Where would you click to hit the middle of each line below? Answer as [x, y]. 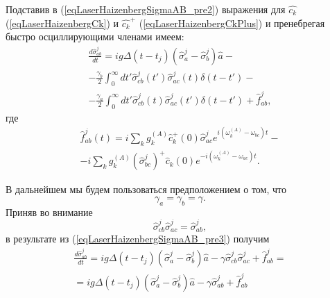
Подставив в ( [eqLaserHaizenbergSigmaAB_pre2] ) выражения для [146, 9]
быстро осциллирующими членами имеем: [95, 36]
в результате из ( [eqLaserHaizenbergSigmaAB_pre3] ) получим [138, 239]
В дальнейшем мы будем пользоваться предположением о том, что [146, 189]
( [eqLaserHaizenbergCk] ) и [62, 23]
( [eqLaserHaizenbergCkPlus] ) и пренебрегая [232, 23]
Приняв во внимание [49, 212]
